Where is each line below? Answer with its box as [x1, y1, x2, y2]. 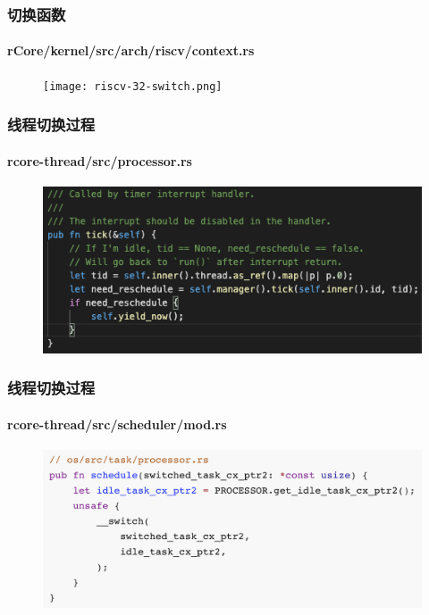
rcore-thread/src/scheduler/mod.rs [7, 415, 227, 433]
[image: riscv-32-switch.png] [43, 79, 223, 93]
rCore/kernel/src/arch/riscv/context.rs [7, 41, 255, 60]
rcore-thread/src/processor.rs [7, 151, 192, 170]
